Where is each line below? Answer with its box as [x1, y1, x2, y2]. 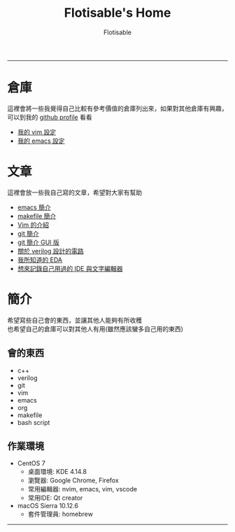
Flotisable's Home [64, 5, 171, 21]
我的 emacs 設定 [17, 136, 65, 145]
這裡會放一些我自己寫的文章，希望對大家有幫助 [7, 188, 142, 197]
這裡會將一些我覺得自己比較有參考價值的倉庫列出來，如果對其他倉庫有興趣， [7, 104, 228, 113]
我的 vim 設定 [17, 127, 57, 136]
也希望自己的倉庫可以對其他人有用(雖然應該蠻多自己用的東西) [7, 324, 184, 333]
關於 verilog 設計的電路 [17, 246, 84, 255]
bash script [17, 418, 50, 426]
